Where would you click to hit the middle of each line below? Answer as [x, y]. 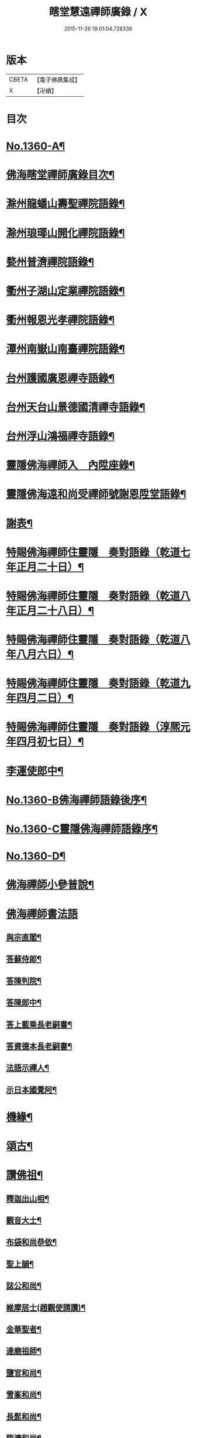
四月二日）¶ [45, 698]
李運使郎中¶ [35, 771]
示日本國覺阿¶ [32, 1090]
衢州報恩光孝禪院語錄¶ [61, 320]
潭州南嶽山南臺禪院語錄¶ [65, 349]
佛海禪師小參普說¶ [50, 885]
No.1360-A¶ [36, 146]
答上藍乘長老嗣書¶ [39, 1024]
